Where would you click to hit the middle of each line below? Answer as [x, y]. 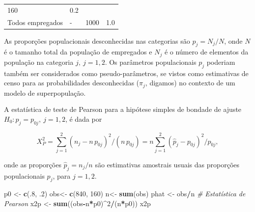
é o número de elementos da [206, 52]
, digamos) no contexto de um [190, 83]
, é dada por [84, 119]
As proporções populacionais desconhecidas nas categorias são [97, 40]
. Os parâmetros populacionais [151, 62]
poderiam [221, 62]
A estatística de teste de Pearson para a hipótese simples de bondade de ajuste [123, 109]
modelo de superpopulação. [45, 93]
